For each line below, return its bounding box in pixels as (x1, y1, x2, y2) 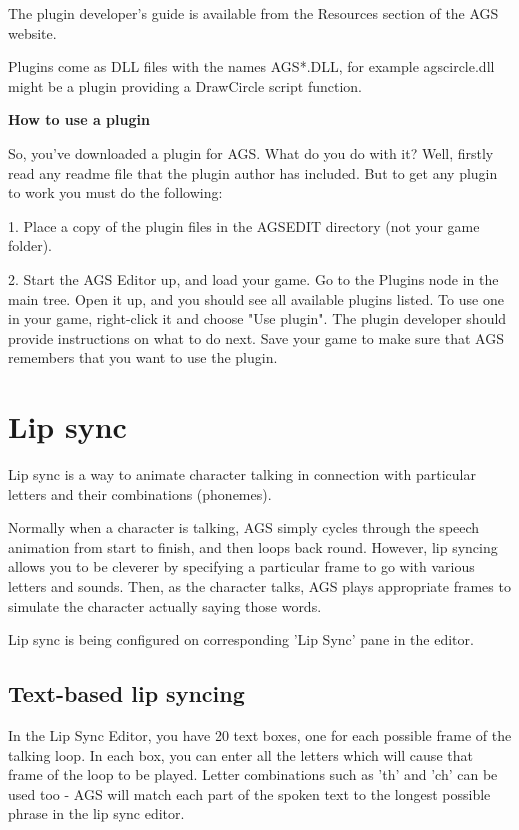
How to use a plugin (8, 109, 150, 130)
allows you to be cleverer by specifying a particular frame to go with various (8, 556, 475, 577)
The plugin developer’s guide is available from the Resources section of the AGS (8, 3, 499, 23)
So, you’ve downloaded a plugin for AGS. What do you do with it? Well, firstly (8, 142, 494, 163)
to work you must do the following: (8, 182, 223, 203)
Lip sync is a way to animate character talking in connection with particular (8, 464, 476, 485)
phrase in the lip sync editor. (8, 803, 185, 824)
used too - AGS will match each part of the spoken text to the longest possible (8, 783, 491, 804)
